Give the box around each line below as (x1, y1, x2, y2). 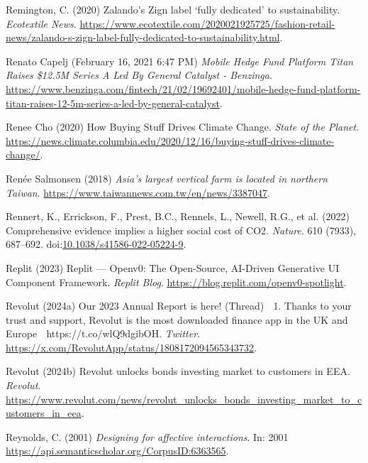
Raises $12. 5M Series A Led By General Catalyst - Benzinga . (6, 67, 272, 82)
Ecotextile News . (6, 16, 77, 31)
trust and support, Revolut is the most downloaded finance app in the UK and (6, 312, 348, 327)
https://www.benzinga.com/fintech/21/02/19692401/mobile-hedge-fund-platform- (6, 81, 361, 96)
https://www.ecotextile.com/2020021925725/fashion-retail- (79, 16, 335, 31)
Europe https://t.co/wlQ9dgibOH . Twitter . (6, 326, 200, 341)
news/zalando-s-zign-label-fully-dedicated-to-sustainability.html (6, 30, 280, 45)
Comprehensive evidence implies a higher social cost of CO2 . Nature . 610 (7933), (6, 222, 356, 237)
